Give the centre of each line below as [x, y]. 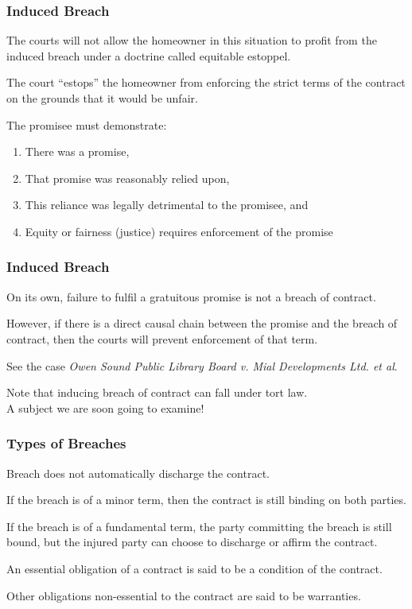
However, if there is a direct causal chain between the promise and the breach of [202, 323]
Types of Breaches [66, 443]
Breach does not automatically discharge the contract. [138, 473]
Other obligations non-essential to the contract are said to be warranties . [184, 595]
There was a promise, [77, 151]
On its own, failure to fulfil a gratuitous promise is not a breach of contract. [191, 296]
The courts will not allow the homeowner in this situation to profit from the [192, 40]
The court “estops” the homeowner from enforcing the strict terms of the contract [206, 82]
